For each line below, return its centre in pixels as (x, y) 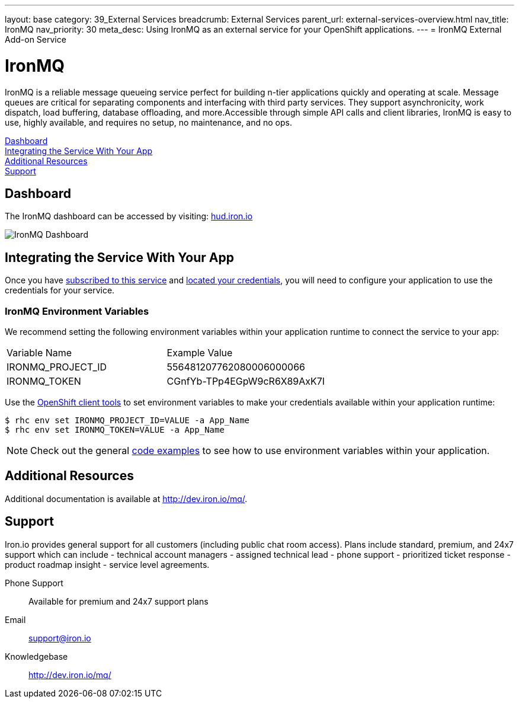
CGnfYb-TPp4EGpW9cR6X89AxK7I (246, 381)
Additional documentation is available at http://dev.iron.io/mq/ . (126, 499)
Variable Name (39, 352)
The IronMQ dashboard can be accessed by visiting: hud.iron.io (129, 216)
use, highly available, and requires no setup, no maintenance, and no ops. (148, 122)
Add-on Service (36, 39)
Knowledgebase (36, 656)
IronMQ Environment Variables (77, 311)
